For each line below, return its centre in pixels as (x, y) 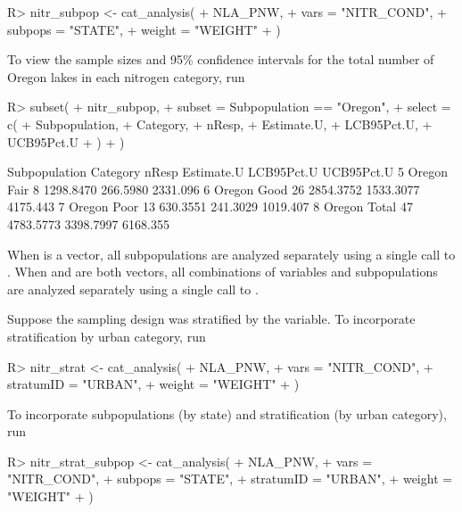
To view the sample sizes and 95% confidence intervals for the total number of (221, 59)
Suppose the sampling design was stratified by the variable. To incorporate (211, 319)
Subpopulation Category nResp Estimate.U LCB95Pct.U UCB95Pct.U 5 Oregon (227, 172)
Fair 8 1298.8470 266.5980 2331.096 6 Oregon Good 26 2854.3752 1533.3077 (214, 189)
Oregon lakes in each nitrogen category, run (126, 76)
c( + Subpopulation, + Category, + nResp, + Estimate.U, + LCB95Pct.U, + (220, 124)
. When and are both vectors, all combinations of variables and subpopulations (223, 272)
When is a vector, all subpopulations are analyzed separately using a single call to (231, 254)
